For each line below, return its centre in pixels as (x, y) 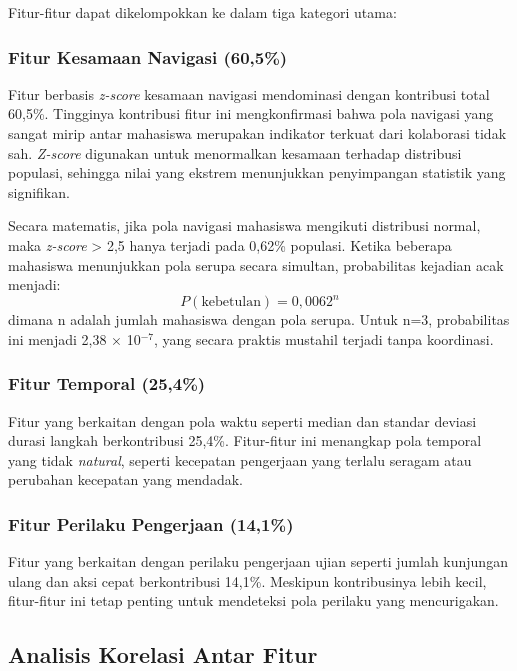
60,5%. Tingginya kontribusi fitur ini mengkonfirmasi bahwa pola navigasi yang (251, 113)
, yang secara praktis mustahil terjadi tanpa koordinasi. (323, 338)
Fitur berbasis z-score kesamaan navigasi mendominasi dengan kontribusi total (249, 93)
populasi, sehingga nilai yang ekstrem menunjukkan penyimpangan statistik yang (257, 172)
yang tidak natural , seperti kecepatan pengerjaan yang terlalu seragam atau (240, 459)
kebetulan (231, 302)
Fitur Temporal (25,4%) (107, 383)
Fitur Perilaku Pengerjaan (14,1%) (151, 523)
